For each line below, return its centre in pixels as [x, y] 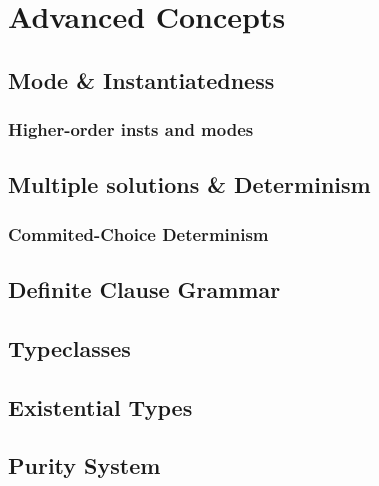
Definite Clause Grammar [144, 289]
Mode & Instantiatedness [141, 79]
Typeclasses [69, 347]
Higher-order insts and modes [131, 129]
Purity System [84, 465]
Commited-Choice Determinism [138, 233]
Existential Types [100, 406]
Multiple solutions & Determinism [189, 184]
